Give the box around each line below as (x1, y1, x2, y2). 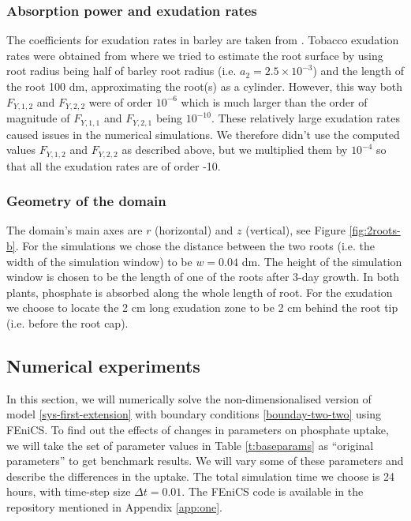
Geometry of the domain (6, 191, 166, 211)
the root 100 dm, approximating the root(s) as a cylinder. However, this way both (6, 78, 403, 94)
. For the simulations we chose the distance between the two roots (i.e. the (15, 237, 375, 253)
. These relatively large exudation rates (211, 110, 400, 126)
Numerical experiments (6, 353, 200, 377)
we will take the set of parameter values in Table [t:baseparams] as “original (6, 437, 374, 453)
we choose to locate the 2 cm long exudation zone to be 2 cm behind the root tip (6, 299, 398, 316)
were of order (88, 93, 152, 110)
